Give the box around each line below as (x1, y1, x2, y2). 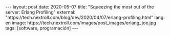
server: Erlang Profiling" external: (5, 9, 76, 15)
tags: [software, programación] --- (5, 25, 78, 31)
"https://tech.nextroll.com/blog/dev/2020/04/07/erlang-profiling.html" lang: (5, 14, 165, 20)
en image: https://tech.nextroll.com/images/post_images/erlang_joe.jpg (5, 20, 156, 25)
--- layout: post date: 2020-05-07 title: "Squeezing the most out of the (5, 4, 154, 9)
